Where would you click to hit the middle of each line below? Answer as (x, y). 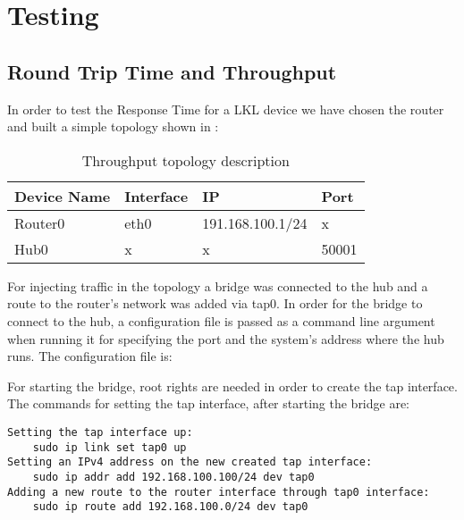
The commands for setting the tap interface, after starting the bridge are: (209, 403)
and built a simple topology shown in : (113, 126)
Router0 (40, 222)
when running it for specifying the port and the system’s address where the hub (226, 338)
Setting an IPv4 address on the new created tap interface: (190, 462)
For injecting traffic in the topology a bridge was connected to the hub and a (218, 285)
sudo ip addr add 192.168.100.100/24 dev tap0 (173, 477)
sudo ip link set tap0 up (110, 447)
